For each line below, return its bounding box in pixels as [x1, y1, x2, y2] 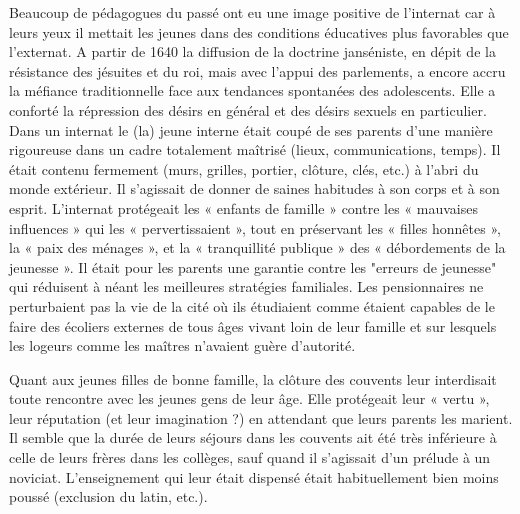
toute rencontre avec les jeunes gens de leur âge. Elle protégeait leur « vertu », [9, 388, 490, 409]
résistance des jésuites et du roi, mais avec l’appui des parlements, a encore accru [9, 60, 506, 81]
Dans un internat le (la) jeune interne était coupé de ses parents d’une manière [9, 119, 493, 140]
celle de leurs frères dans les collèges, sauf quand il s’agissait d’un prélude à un [9, 447, 491, 468]
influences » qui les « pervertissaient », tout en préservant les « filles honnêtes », [9, 217, 501, 238]
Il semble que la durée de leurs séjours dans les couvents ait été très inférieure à [9, 427, 497, 448]
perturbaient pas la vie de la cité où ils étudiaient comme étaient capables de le [9, 295, 495, 316]
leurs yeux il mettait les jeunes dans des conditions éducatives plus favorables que [9, 21, 509, 42]
